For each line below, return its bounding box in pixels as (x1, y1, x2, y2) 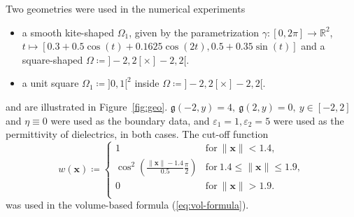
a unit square (22, 76, 79, 90)
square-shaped (22, 52, 83, 66)
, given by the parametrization (129, 24, 260, 39)
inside (134, 76, 160, 90)
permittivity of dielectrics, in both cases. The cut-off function (6, 127, 269, 141)
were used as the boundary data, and (50, 113, 210, 127)
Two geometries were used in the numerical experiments (6, 1, 246, 15)
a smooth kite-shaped (22, 24, 115, 39)
